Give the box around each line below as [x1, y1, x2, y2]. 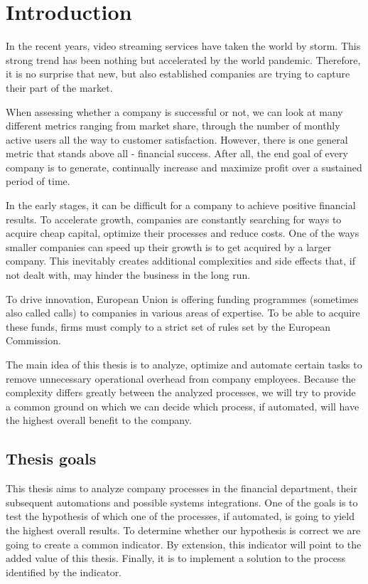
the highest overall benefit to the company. [6, 413, 192, 428]
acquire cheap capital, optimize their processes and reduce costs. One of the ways [6, 225, 359, 240]
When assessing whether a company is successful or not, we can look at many [6, 104, 343, 119]
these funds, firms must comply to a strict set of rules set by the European [6, 319, 331, 334]
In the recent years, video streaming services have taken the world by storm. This [6, 38, 361, 53]
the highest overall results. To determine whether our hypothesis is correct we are [6, 522, 361, 537]
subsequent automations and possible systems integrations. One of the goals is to [6, 494, 358, 509]
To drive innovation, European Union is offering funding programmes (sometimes [6, 291, 359, 306]
